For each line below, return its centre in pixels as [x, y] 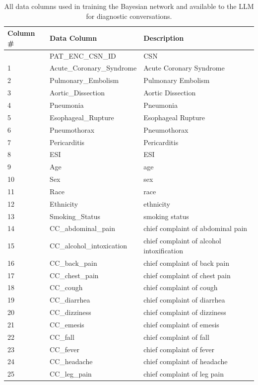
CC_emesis [67, 324]
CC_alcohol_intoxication [89, 246]
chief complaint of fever [179, 349]
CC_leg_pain [71, 374]
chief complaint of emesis [181, 324]
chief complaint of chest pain [187, 275]
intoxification [163, 250]
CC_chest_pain [74, 275]
